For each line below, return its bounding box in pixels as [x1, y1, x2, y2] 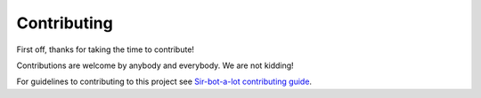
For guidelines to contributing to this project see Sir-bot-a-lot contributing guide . [16, 76, 312, 87]
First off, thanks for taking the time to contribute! [16, 44, 195, 55]
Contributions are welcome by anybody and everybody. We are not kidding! [16, 60, 294, 71]
